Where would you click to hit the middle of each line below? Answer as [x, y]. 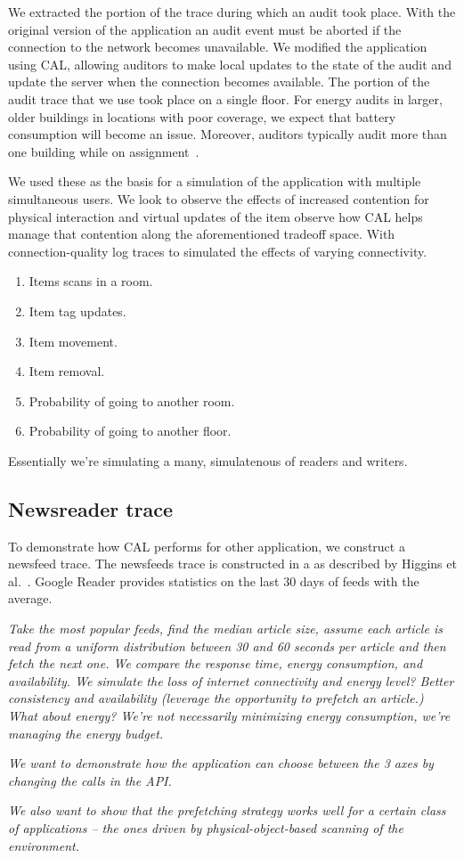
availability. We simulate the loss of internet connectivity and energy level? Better [231, 680]
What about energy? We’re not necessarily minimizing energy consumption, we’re [229, 716]
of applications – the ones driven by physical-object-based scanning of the [206, 827]
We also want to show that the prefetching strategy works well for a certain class [227, 810]
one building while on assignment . [104, 151]
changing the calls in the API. [90, 780]
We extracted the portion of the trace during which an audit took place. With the [232, 12]
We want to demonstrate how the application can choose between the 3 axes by [221, 763]
